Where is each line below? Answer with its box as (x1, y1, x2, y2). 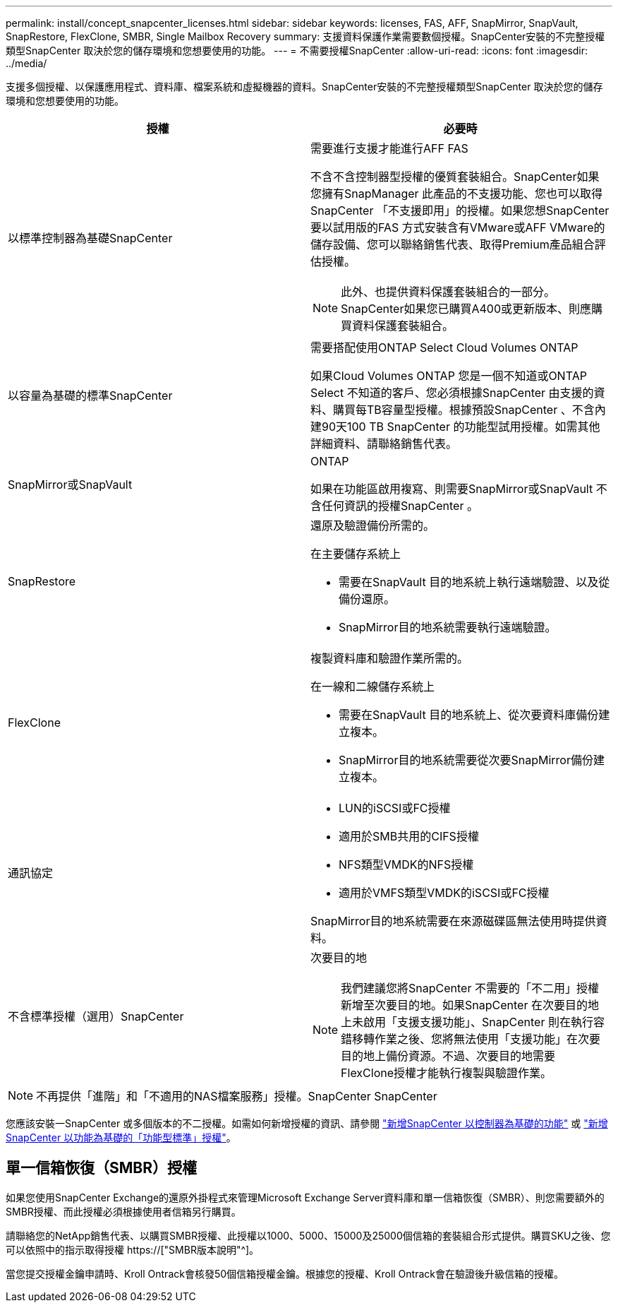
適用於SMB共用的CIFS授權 (339, 829, 479, 843)
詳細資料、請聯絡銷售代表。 (310, 436, 458, 451)
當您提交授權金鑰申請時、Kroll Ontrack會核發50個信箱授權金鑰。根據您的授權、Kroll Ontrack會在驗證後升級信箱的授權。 (6, 1267, 564, 1280)
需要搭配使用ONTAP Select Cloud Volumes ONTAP (310, 340, 578, 355)
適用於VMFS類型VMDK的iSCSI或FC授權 (339, 886, 550, 900)
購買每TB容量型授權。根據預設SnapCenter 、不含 (333, 403, 595, 417)
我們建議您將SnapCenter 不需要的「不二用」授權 (341, 981, 599, 995)
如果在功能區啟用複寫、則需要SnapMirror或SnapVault (310, 482, 593, 496)
